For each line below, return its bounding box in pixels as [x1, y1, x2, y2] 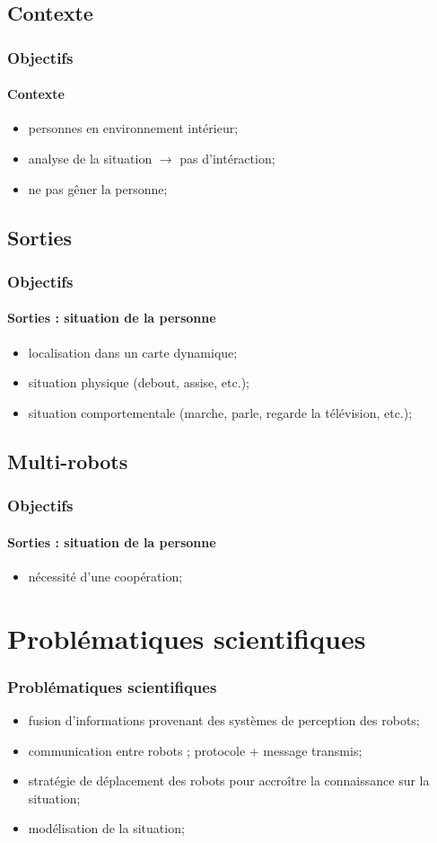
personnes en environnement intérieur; [28, 119, 239, 138]
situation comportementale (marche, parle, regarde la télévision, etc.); [28, 403, 413, 421]
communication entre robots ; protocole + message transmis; [28, 741, 363, 759]
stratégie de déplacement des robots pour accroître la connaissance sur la [28, 771, 430, 790]
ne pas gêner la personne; [28, 179, 168, 198]
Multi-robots [7, 447, 128, 475]
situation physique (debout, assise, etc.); [28, 373, 249, 392]
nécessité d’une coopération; [28, 566, 183, 585]
